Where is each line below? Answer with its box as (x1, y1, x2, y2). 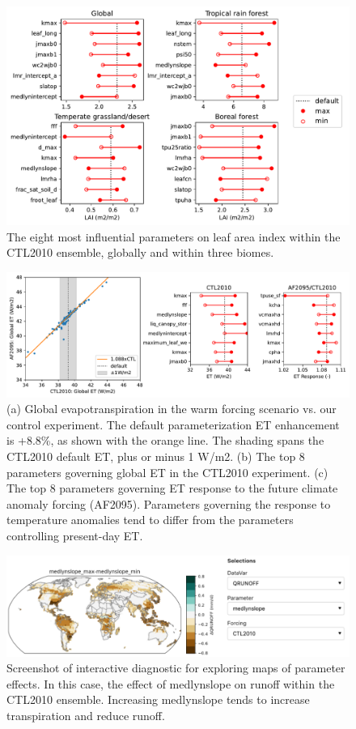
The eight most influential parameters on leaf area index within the (6, 228, 341, 245)
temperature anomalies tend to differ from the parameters (6, 511, 294, 528)
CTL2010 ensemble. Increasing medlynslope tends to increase (6, 691, 310, 708)
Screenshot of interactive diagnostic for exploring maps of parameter (6, 659, 345, 676)
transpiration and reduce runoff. (6, 707, 165, 724)
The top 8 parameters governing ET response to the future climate (6, 480, 338, 497)
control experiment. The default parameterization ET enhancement (6, 416, 340, 433)
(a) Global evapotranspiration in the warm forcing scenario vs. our (6, 400, 337, 417)
